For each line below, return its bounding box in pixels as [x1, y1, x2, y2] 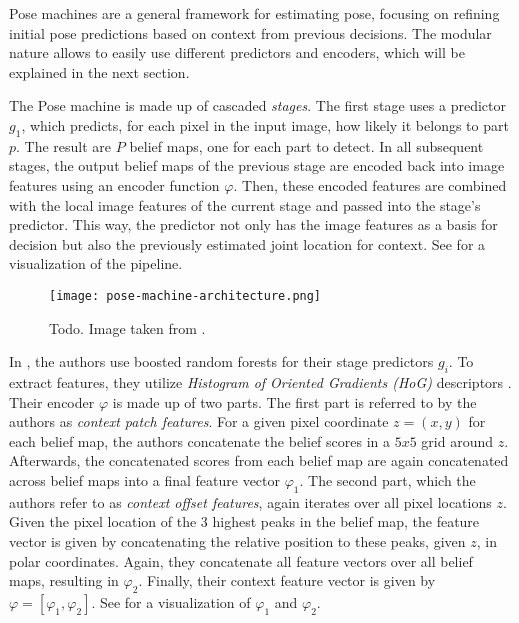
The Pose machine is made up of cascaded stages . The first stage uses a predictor [9, 95, 506, 116]
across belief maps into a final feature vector [9, 469, 280, 490]
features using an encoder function [9, 174, 220, 195]
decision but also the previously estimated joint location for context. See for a [9, 233, 486, 254]
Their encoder [9, 391, 95, 412]
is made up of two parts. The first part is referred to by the [112, 391, 477, 412]
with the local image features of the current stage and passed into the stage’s [9, 194, 481, 215]
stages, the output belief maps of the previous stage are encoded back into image [9, 155, 505, 176]
